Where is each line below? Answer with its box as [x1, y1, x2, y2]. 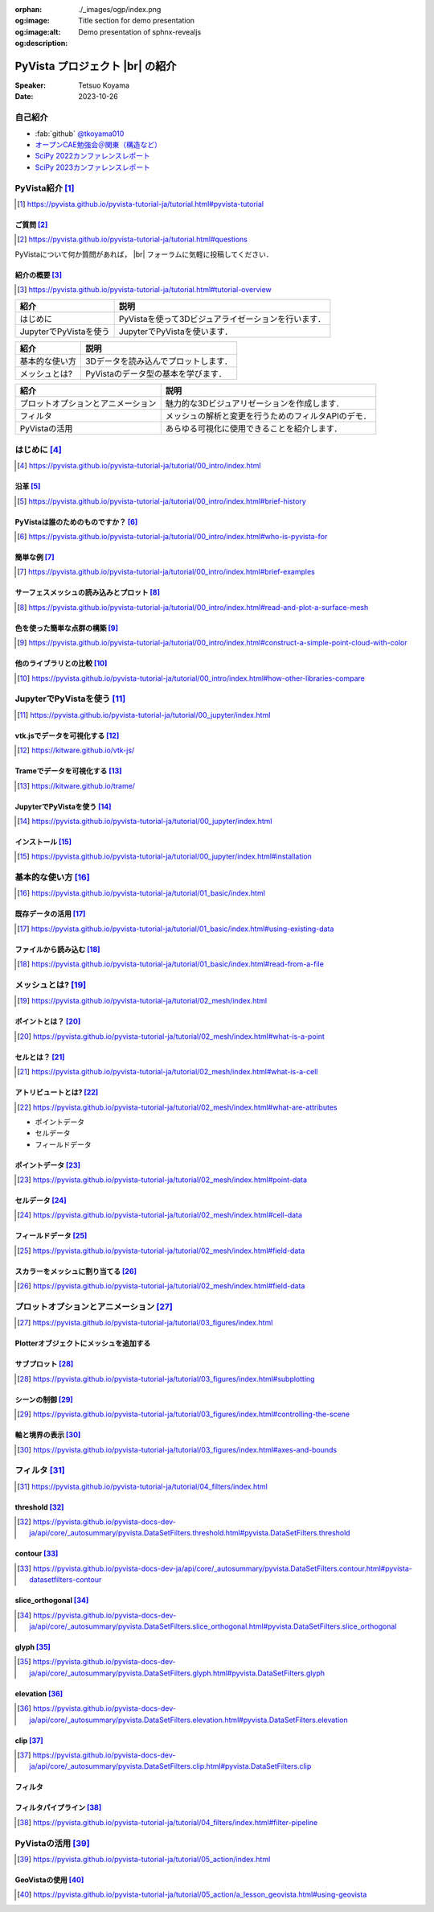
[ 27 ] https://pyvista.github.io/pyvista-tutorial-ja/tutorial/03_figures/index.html [17, 1318, 273, 1328]
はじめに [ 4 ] [14, 443, 62, 455]
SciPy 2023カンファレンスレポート [35, 162, 150, 172]
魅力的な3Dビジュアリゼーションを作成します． [165, 398, 345, 410]
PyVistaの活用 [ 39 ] [14, 1837, 90, 1848]
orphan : [14, 5, 43, 14]
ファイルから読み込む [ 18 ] [14, 944, 100, 954]
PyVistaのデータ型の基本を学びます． [85, 369, 227, 380]
